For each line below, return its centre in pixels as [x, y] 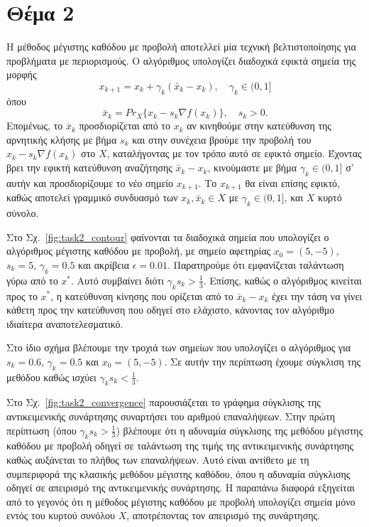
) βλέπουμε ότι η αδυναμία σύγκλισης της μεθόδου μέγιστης [239, 430]
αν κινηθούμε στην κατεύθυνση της [259, 126]
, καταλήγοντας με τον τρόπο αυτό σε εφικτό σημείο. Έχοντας [234, 153]
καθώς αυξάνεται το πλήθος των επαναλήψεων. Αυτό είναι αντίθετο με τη [158, 460]
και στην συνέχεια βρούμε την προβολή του [222, 139]
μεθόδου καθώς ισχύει [51, 377]
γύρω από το [32, 280]
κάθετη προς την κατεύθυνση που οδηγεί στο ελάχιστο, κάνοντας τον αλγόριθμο [171, 310]
